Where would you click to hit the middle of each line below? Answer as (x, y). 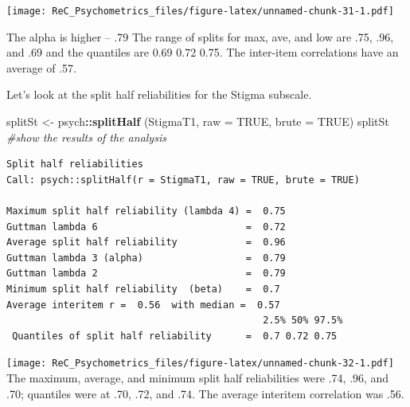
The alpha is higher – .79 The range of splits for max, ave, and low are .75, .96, (200, 36)
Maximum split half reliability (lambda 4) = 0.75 (146, 211)
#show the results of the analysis (86, 137)
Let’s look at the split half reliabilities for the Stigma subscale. (159, 94)
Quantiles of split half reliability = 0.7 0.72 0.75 (175, 336)
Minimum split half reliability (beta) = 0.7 (143, 289)
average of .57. (41, 67)
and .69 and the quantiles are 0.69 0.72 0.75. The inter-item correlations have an (203, 52)
